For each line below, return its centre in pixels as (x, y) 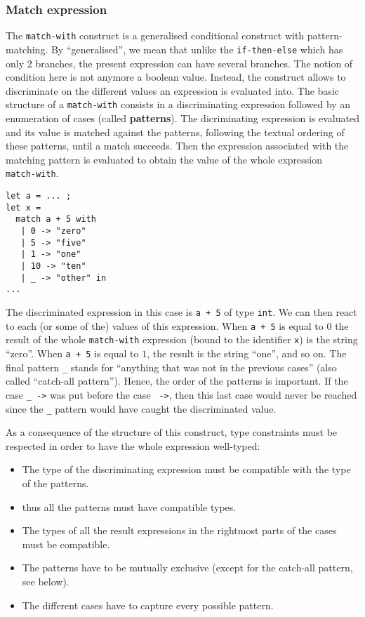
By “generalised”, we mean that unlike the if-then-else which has (197, 49)
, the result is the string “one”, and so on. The (247, 353)
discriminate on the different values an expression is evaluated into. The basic (172, 90)
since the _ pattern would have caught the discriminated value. (141, 408)
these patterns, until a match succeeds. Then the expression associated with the (177, 146)
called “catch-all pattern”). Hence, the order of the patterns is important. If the (177, 381)
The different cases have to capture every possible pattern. (148, 605)
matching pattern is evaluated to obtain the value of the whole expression (164, 159)
